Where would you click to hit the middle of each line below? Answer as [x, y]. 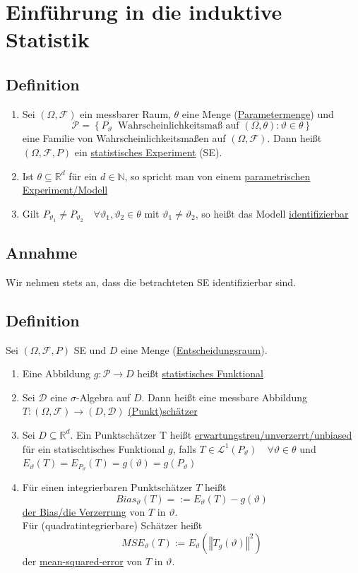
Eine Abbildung [56, 373]
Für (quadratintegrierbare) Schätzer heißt [112, 525]
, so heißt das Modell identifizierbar [272, 213]
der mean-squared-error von [82, 561]
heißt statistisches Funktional [201, 373]
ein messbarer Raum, [125, 113]
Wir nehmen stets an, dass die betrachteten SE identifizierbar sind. [151, 282]
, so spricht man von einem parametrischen [217, 176]
